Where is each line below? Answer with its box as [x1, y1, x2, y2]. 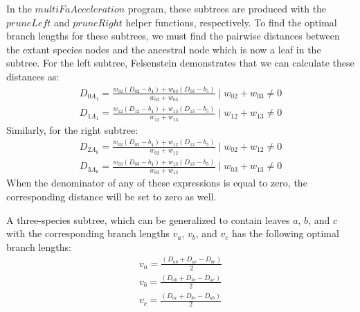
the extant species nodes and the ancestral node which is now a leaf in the [6, 42, 321, 56]
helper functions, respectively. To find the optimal [125, 15, 337, 29]
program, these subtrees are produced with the [127, 1, 327, 15]
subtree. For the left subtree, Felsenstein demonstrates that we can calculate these [6, 55, 354, 70]
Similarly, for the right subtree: [6, 122, 138, 137]
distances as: [6, 69, 60, 83]
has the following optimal [232, 226, 339, 241]
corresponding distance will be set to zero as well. [6, 189, 217, 204]
